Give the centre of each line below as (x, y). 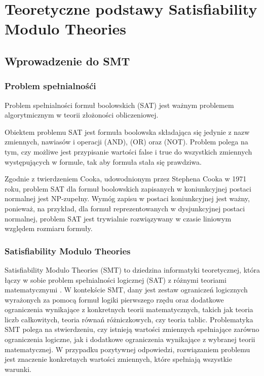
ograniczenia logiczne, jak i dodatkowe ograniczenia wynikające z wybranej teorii (130, 339)
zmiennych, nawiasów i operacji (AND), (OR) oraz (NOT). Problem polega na (126, 142)
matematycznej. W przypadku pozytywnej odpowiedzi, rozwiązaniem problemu (127, 349)
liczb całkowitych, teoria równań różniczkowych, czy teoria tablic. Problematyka (129, 319)
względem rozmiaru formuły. (49, 228)
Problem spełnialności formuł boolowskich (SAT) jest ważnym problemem (119, 105)
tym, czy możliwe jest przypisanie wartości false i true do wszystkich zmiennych (128, 151)
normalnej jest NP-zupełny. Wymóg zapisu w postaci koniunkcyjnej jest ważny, (127, 198)
